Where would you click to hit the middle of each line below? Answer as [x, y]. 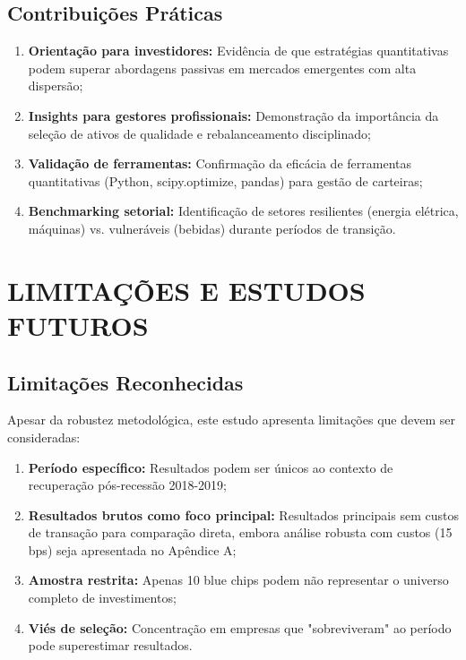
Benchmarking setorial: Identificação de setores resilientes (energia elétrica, [243, 211]
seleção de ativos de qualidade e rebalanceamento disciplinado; [199, 133]
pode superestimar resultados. [110, 645]
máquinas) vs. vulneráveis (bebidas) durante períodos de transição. [212, 228]
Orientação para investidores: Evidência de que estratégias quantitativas [238, 51]
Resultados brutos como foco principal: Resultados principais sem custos [243, 514]
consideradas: [44, 437]
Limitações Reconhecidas [125, 382]
